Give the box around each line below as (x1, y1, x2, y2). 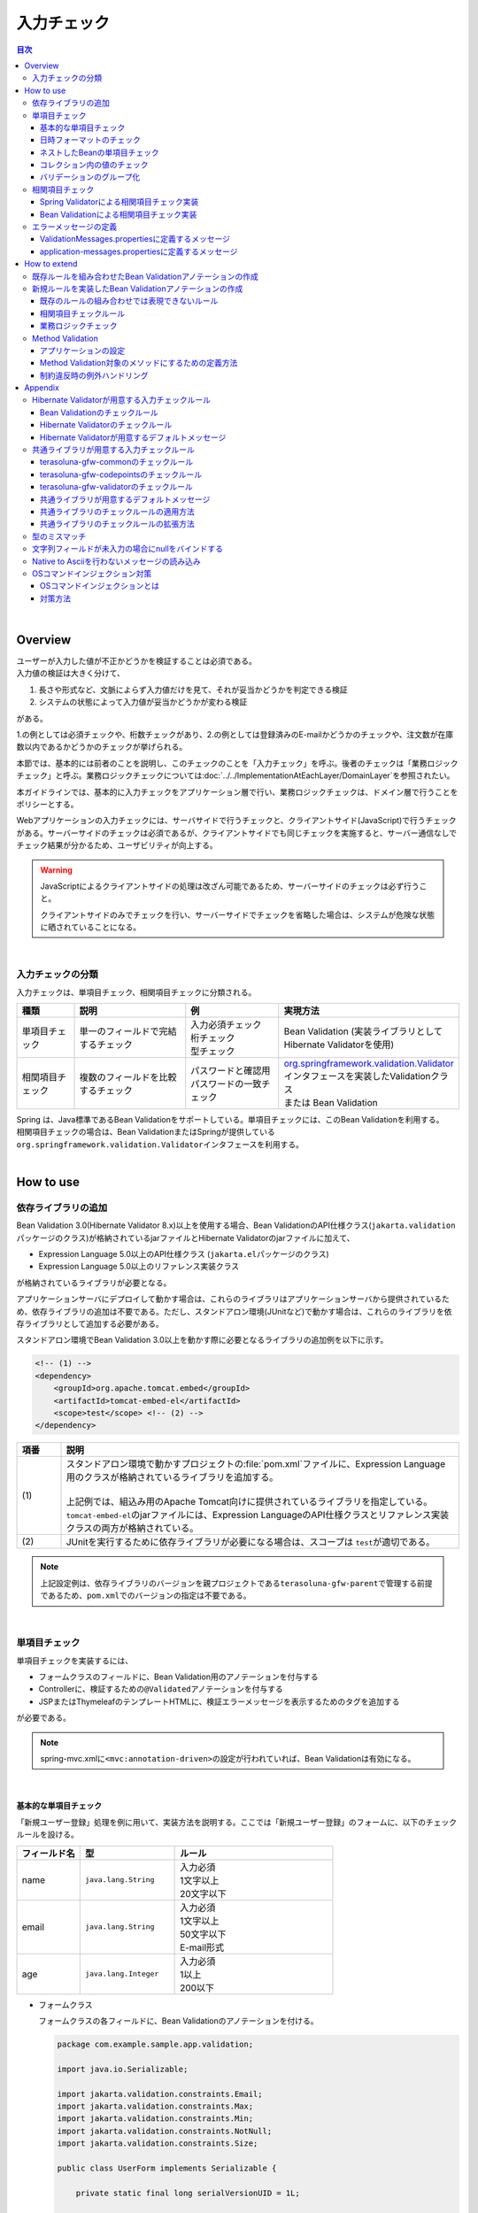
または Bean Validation (283, 1096, 378, 1108)
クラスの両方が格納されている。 (66, 1523, 199, 1535)
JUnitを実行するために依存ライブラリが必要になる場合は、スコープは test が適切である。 (66, 1536, 436, 1548)
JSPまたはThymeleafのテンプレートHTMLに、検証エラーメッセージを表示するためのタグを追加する (38, 1696, 400, 1707)
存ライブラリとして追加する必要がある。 (16, 1319, 164, 1330)
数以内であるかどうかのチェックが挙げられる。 (16, 742, 188, 752)
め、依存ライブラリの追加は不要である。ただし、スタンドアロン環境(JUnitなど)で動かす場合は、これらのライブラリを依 (16, 1306, 452, 1316)
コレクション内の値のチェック (40, 159, 149, 170)
